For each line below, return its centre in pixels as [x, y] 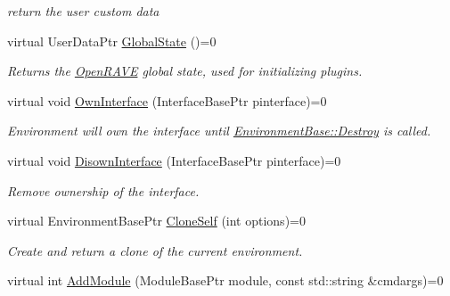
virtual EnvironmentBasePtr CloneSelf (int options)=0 [156, 221]
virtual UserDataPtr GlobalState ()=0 [112, 41]
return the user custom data [83, 11]
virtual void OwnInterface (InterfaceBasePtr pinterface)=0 [167, 100]
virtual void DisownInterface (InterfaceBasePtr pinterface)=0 [174, 160]
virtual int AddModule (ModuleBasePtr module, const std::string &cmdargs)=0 [225, 280]
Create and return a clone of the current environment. [155, 250]
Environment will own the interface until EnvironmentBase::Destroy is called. [219, 131]
